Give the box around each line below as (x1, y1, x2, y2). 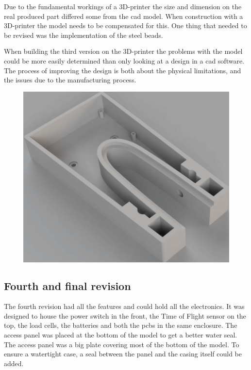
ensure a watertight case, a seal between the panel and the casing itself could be (4, 349, 242, 359)
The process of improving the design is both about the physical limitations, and (4, 65, 241, 75)
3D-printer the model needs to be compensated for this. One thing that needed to (4, 20, 247, 31)
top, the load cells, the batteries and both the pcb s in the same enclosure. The (4, 320, 237, 330)
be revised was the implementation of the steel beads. (4, 30, 163, 40)
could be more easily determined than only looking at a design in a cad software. (4, 55, 245, 65)
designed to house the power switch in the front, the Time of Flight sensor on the (4, 310, 246, 321)
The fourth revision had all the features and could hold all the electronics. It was (4, 301, 245, 311)
